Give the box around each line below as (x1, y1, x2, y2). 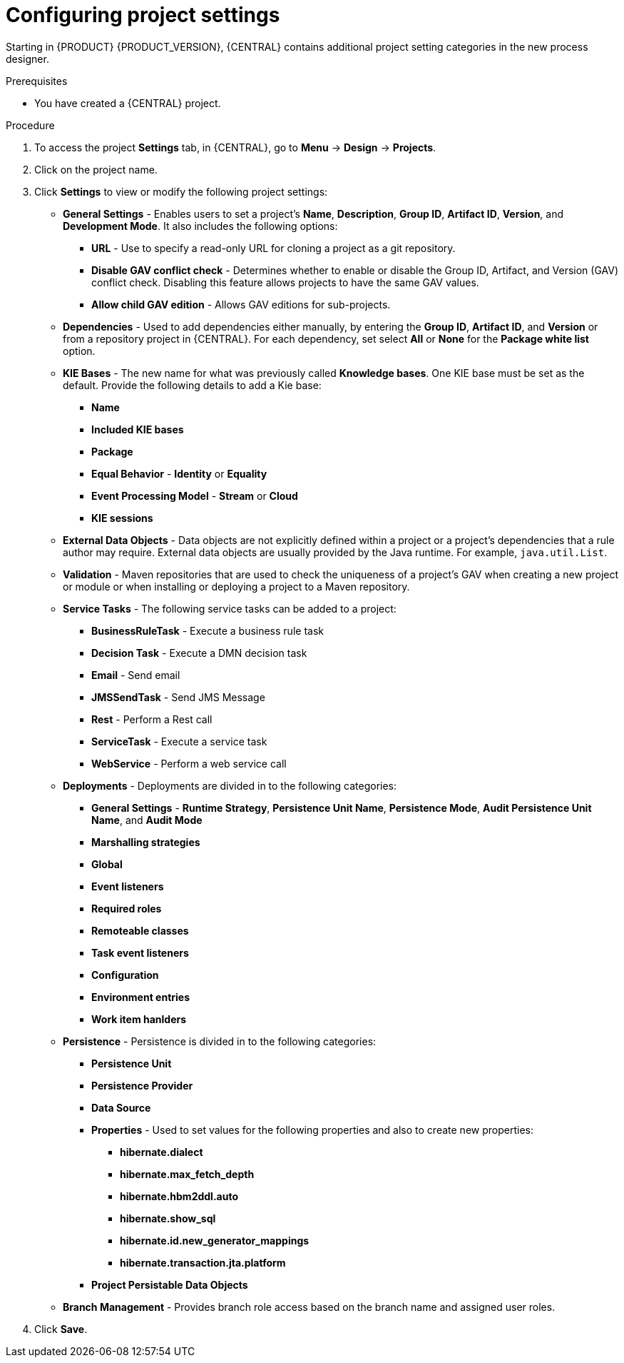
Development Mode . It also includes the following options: (63, 219, 338, 232)
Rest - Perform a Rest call (91, 713, 213, 725)
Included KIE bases (91, 423, 184, 436)
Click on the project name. (34, 163, 158, 176)
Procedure (6, 119, 55, 131)
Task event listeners (91, 946, 189, 959)
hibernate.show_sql (120, 1212, 216, 1224)
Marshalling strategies (91, 835, 200, 848)
